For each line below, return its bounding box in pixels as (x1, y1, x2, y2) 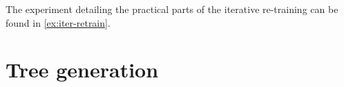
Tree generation (6, 55, 159, 84)
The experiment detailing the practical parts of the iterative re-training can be (6, 2, 338, 16)
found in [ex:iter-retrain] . (6, 15, 111, 29)
